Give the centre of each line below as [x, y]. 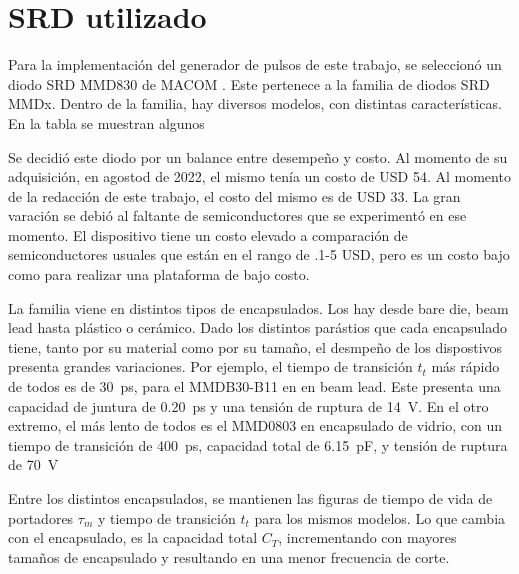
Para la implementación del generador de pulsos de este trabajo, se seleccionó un [255, 64]
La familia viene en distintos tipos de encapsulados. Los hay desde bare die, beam [258, 307]
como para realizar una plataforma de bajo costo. [159, 274]
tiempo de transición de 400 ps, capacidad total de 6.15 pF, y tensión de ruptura [258, 444]
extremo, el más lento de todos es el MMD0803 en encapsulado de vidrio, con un [255, 425]
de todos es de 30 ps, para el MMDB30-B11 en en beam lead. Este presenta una [254, 386]
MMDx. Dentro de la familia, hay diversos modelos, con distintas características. [255, 103]
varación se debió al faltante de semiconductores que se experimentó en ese [237, 215]
